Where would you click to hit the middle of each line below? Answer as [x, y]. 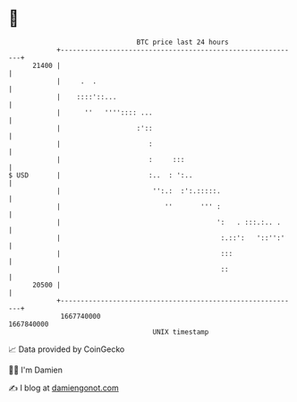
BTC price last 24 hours [182, 42]
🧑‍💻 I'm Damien [36, 370]
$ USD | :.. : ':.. [101, 175]
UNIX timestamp [181, 332]
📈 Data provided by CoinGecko [67, 349]
